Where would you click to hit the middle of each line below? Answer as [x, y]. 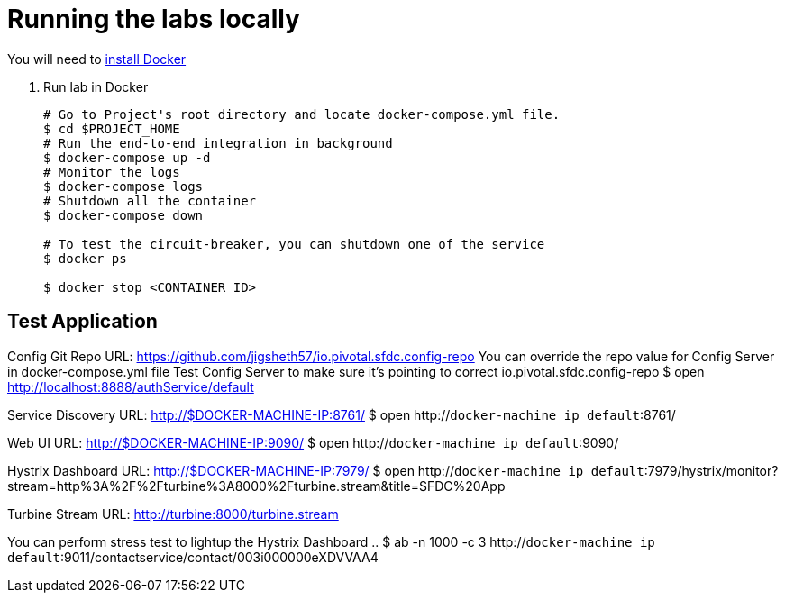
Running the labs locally [154, 19]
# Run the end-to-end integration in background [218, 143]
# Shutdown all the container [150, 200]
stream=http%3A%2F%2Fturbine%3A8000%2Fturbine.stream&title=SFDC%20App [256, 486]
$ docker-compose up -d [127, 157]
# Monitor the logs [112, 172]
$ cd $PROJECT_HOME [112, 128]
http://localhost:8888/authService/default [131, 386]
